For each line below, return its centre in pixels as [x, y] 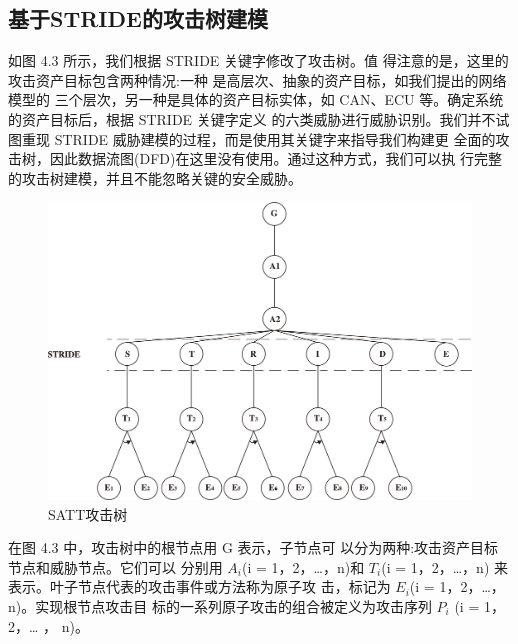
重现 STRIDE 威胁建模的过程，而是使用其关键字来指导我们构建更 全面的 [258, 138]
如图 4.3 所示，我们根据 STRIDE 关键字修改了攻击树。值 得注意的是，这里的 [258, 60]
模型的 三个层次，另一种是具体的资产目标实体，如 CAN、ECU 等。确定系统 [256, 99]
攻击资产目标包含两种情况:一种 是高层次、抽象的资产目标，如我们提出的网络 [257, 79]
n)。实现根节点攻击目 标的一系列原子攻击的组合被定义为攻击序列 [220, 606]
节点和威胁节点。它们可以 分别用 [115, 566]
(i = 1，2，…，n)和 [303, 566]
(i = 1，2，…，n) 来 [445, 566]
